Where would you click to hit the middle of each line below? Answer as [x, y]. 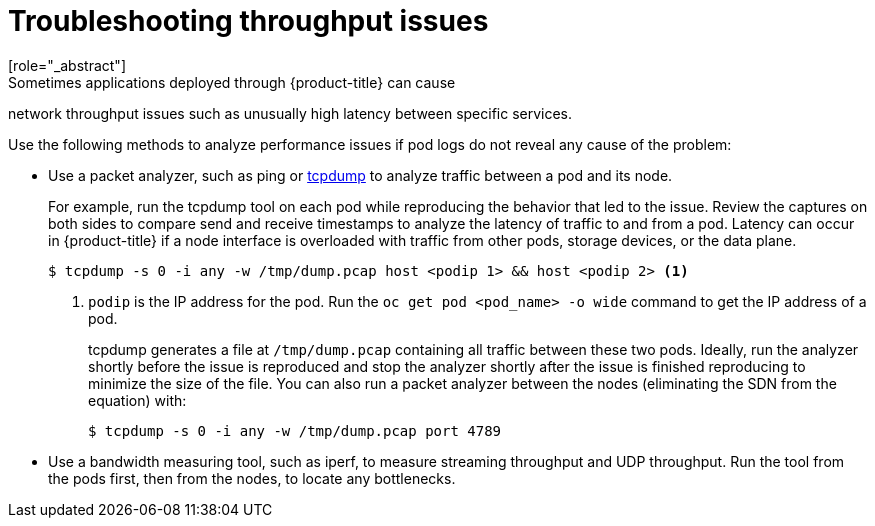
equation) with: [137, 400]
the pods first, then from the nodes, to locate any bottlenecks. [252, 478]
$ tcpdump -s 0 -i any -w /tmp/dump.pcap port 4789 [295, 430]
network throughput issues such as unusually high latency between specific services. [290, 113]
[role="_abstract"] [67, 65]
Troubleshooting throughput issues [248, 21]
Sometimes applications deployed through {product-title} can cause [232, 82]
